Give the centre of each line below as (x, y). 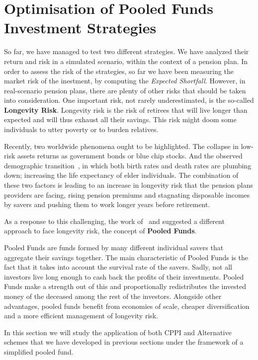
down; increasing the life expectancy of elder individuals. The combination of (121, 175)
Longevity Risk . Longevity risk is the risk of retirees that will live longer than (126, 109)
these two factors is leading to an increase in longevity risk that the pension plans (129, 185)
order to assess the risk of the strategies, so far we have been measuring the (119, 71)
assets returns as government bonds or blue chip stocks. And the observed (130, 156)
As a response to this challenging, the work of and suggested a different (114, 221)
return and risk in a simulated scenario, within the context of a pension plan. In (126, 61)
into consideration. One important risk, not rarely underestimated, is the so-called (129, 100)
